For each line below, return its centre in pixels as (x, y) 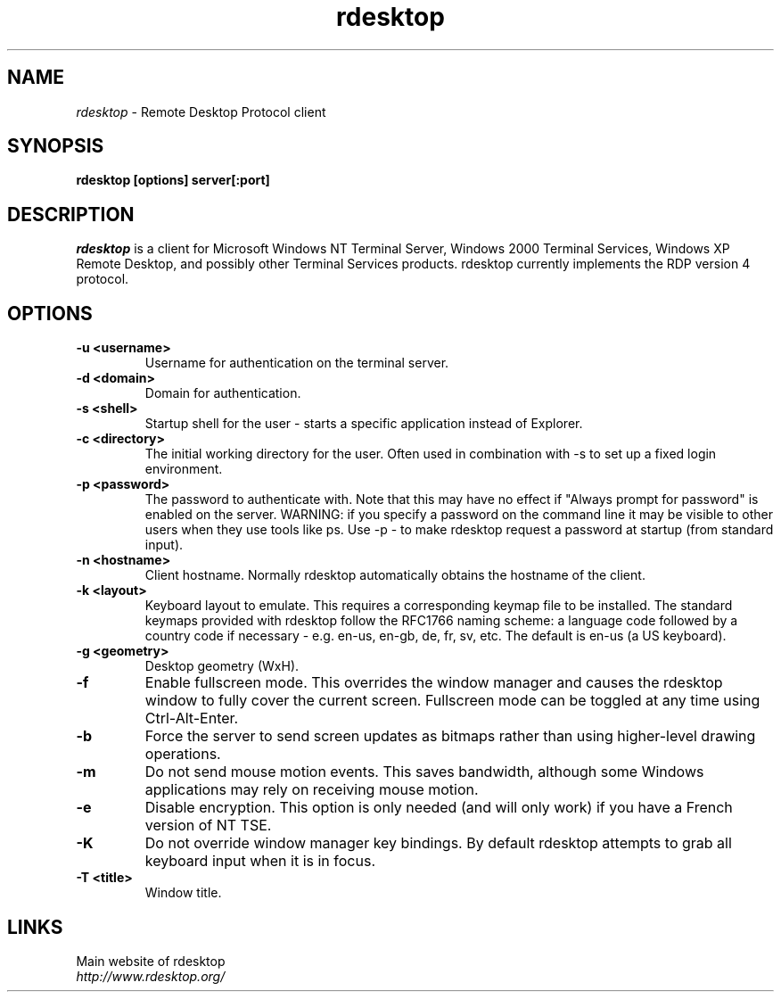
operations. (183, 754)
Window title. (183, 893)
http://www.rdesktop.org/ (151, 976)
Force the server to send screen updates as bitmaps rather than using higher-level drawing (450, 736)
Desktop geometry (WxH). (222, 666)
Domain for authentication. (223, 393)
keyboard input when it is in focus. (260, 861)
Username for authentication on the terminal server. (297, 363)
